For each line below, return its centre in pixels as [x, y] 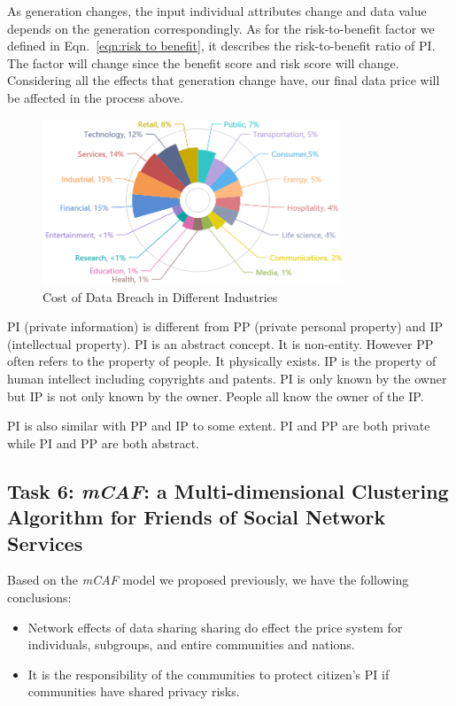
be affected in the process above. [95, 97]
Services [45, 543]
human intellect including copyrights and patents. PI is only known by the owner [227, 378]
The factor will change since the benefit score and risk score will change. [203, 62]
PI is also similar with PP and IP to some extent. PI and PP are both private [219, 426]
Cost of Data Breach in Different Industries [160, 296]
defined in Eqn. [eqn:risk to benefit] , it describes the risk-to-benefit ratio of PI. [221, 46]
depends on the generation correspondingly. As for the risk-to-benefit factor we [221, 28]
